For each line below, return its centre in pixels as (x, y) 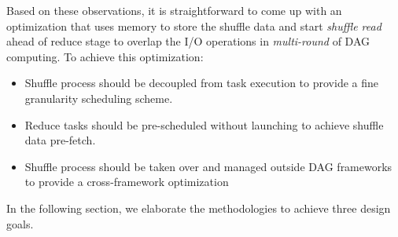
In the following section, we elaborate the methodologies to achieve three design (199, 208)
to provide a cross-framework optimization (127, 182)
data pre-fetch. (60, 140)
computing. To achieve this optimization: (105, 56)
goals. (20, 223)
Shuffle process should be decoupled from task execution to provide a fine (201, 83)
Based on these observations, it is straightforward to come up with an (174, 10)
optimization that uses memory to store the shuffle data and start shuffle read (194, 26)
